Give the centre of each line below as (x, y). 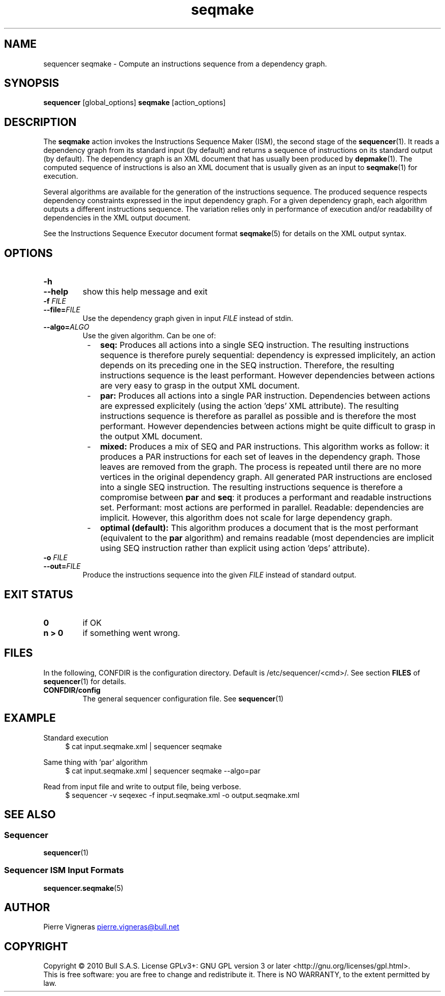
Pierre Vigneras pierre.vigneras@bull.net (111, 927)
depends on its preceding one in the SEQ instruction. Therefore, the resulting (247, 365)
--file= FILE (62, 310)
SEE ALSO (30, 815)
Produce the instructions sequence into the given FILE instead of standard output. (219, 575)
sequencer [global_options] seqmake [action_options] (135, 103)
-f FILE (55, 301)
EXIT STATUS (39, 594)
